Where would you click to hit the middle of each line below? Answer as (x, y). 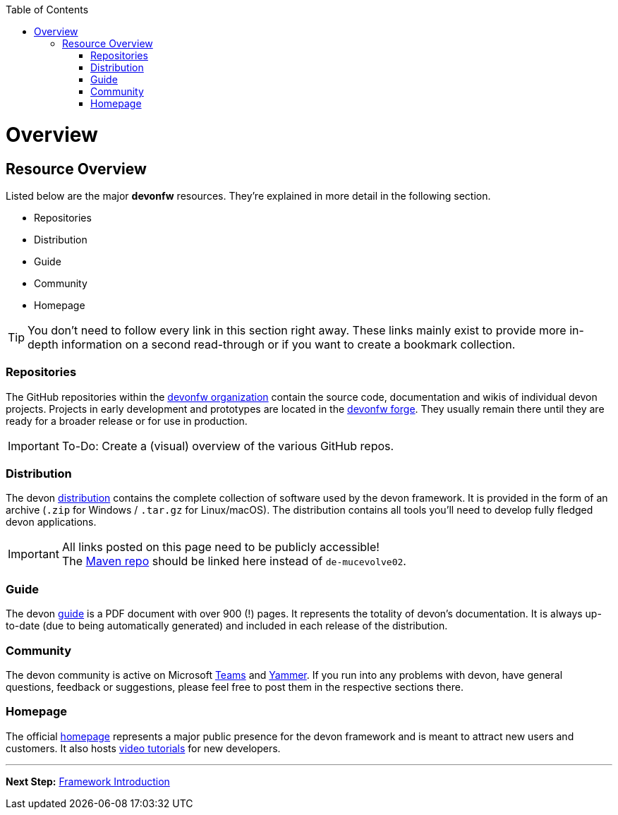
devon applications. (51, 522)
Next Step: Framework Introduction (88, 781)
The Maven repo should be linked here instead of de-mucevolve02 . (234, 561)
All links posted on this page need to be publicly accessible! (220, 547)
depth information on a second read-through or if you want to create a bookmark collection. (272, 344)
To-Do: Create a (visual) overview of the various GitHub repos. (228, 446)
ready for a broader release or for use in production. (127, 421)
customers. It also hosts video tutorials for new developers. (143, 748)
